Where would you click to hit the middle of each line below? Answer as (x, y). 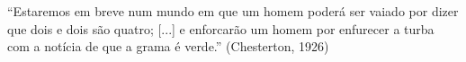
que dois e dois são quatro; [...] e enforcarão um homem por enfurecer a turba (221, 28)
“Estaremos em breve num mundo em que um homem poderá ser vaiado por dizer (233, 11)
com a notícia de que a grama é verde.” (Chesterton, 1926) (168, 46)
